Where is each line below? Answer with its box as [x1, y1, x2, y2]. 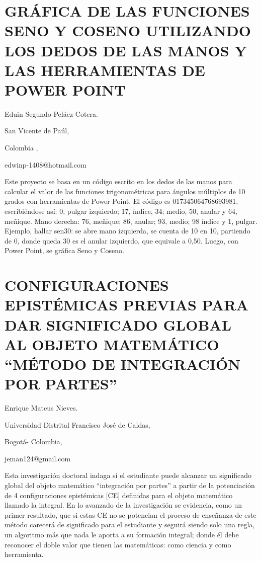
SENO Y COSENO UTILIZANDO [5, 20, 251, 41]
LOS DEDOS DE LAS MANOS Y [5, 40, 247, 60]
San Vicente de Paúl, [5, 125, 69, 136]
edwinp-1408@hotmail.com [5, 159, 86, 170]
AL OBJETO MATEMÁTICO [5, 334, 219, 354]
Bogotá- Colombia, [5, 436, 62, 447]
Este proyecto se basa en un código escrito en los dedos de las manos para [5, 176, 232, 187]
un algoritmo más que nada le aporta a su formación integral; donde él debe [5, 529, 239, 539]
